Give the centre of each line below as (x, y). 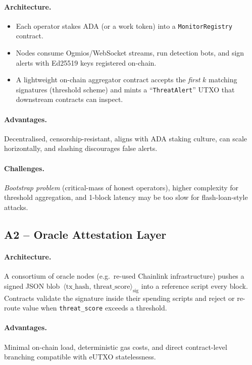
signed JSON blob (32, 285)
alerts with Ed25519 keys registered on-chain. (86, 62)
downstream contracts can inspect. (69, 99)
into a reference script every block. (194, 285)
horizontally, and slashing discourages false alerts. (81, 148)
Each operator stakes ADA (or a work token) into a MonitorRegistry (124, 25)
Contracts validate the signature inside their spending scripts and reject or (119, 298)
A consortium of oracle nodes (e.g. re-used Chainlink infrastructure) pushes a (124, 276)
